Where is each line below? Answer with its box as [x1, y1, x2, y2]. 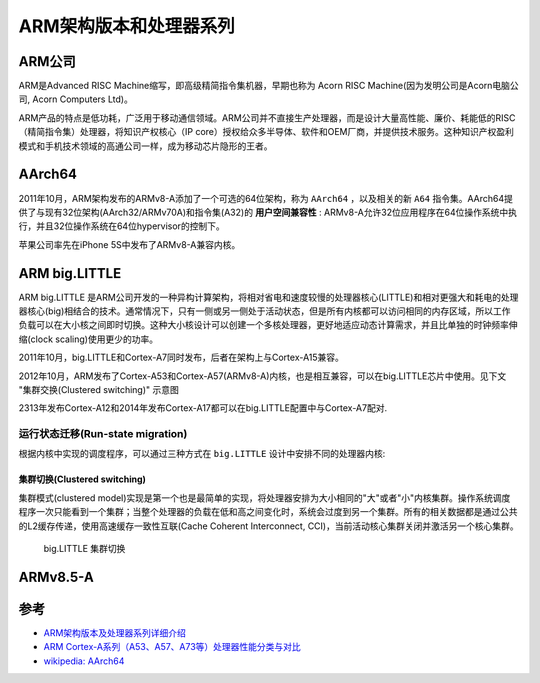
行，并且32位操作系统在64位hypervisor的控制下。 [18, 220, 225, 232]
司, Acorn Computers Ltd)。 [18, 93, 134, 105]
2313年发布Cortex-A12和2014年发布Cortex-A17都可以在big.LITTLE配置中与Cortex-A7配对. [18, 402, 388, 414]
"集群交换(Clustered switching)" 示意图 [18, 383, 179, 395]
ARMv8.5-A [18, 568, 94, 585]
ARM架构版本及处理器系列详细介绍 [43, 626, 187, 639]
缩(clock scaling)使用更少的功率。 [18, 333, 159, 345]
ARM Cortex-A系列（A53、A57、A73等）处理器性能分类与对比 [43, 641, 302, 653]
